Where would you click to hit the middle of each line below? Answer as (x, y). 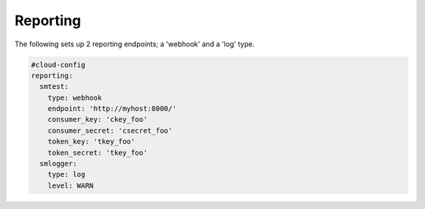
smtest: (54, 87)
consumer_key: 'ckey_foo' (98, 119)
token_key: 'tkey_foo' (91, 142)
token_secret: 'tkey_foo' (98, 152)
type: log (67, 174)
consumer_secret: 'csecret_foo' (110, 130)
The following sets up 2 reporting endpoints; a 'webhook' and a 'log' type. (135, 44)
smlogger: (59, 164)
